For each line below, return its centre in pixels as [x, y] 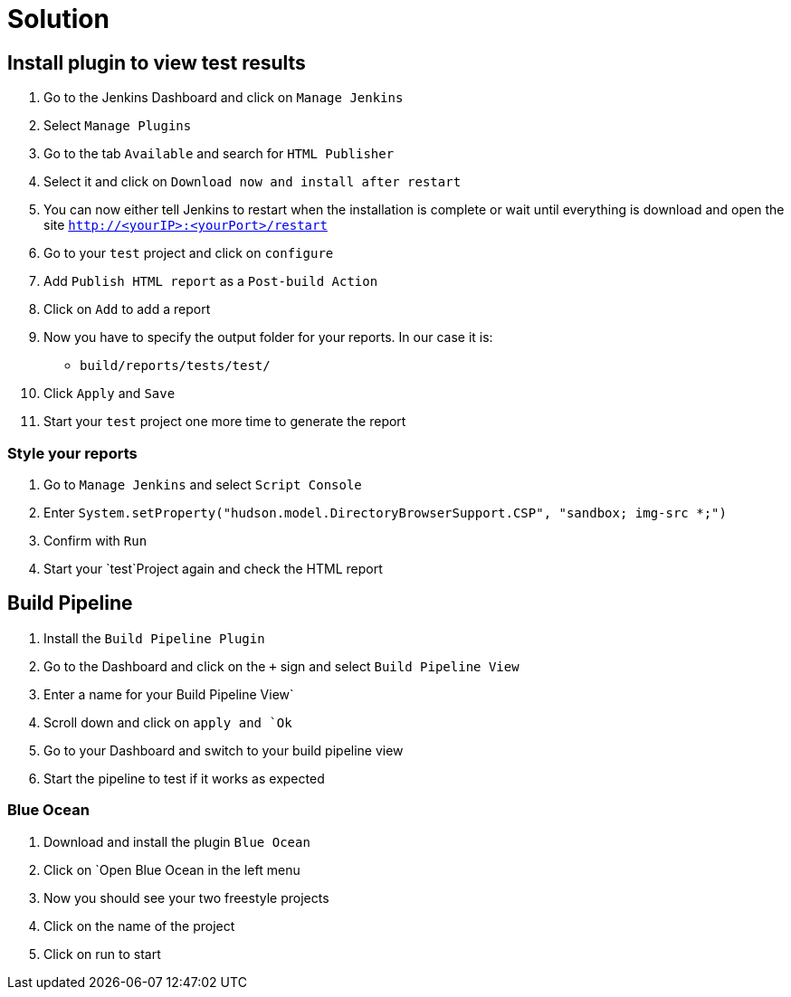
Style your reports [72, 453]
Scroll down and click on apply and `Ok [168, 722]
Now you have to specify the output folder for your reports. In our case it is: [268, 337]
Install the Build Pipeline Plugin [154, 638]
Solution [58, 19]
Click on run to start [102, 954]
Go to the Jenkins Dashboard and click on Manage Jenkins [224, 98]
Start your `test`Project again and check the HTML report [213, 568]
